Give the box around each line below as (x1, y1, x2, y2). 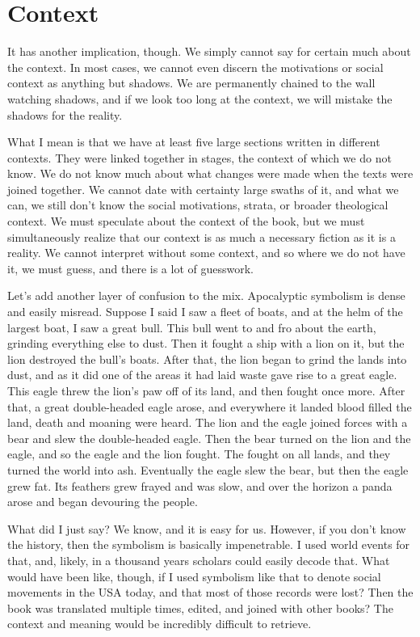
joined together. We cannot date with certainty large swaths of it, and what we (7, 180, 399, 197)
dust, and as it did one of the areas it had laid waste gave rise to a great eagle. (7, 366, 397, 383)
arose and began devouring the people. (7, 493, 198, 510)
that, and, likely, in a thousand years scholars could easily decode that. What (7, 551, 390, 568)
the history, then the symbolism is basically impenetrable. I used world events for (7, 536, 410, 553)
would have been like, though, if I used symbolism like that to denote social (7, 567, 381, 584)
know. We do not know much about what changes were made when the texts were (7, 165, 414, 182)
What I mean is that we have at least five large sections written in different (7, 133, 380, 150)
